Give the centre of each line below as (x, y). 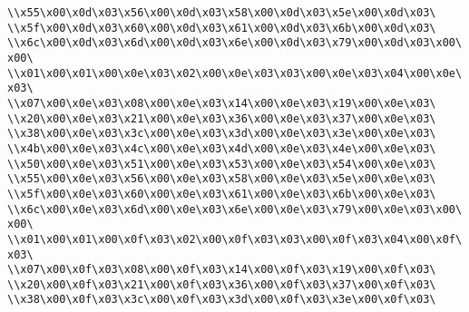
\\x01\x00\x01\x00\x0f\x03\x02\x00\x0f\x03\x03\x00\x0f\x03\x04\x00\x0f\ (235, 239)
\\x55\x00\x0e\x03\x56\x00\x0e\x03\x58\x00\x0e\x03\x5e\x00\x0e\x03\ (222, 179)
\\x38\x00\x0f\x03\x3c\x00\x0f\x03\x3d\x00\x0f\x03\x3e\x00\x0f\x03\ (222, 300)
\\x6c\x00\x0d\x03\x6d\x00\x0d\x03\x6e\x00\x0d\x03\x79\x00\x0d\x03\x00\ (235, 43)
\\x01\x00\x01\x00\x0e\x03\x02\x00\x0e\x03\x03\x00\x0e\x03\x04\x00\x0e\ (235, 73)
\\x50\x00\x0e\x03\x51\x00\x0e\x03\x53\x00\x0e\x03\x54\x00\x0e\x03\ (222, 164)
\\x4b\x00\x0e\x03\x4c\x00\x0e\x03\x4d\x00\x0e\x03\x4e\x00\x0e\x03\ (222, 148)
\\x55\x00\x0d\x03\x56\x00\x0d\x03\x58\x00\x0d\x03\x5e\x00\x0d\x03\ (222, 13)
